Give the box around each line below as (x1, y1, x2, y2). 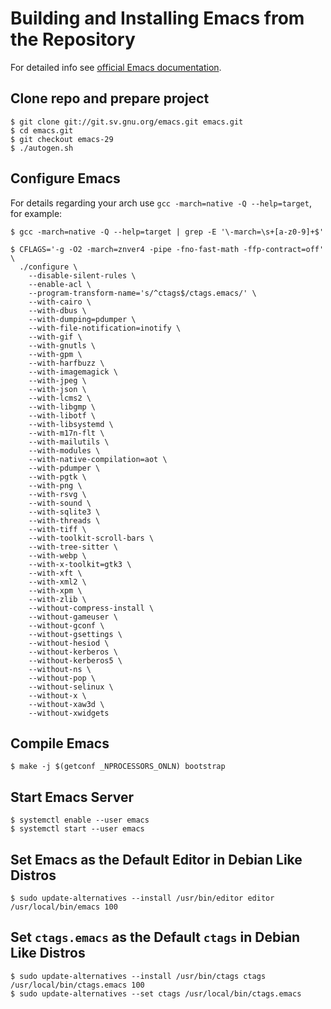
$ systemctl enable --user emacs (10, 815, 150, 826)
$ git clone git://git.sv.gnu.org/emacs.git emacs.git (10, 117, 244, 127)
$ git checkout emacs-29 (10, 134, 114, 144)
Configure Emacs (10, 170, 121, 187)
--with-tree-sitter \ (28, 542, 118, 552)
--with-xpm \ (28, 585, 83, 596)
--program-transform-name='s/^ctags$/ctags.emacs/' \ (28, 288, 257, 298)
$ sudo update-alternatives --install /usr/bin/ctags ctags (10, 971, 267, 981)
